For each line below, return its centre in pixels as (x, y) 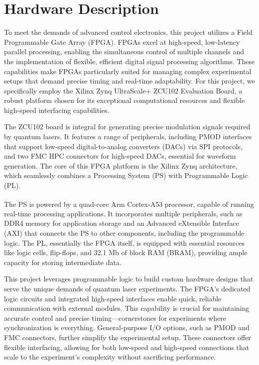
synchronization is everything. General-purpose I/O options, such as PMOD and (127, 327)
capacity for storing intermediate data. (63, 262)
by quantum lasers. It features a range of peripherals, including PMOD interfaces (128, 137)
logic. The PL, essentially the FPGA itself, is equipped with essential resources (124, 242)
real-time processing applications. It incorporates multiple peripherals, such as (123, 213)
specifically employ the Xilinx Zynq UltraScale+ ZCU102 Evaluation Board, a (123, 90)
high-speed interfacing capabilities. (57, 110)
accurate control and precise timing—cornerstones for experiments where (115, 318)
